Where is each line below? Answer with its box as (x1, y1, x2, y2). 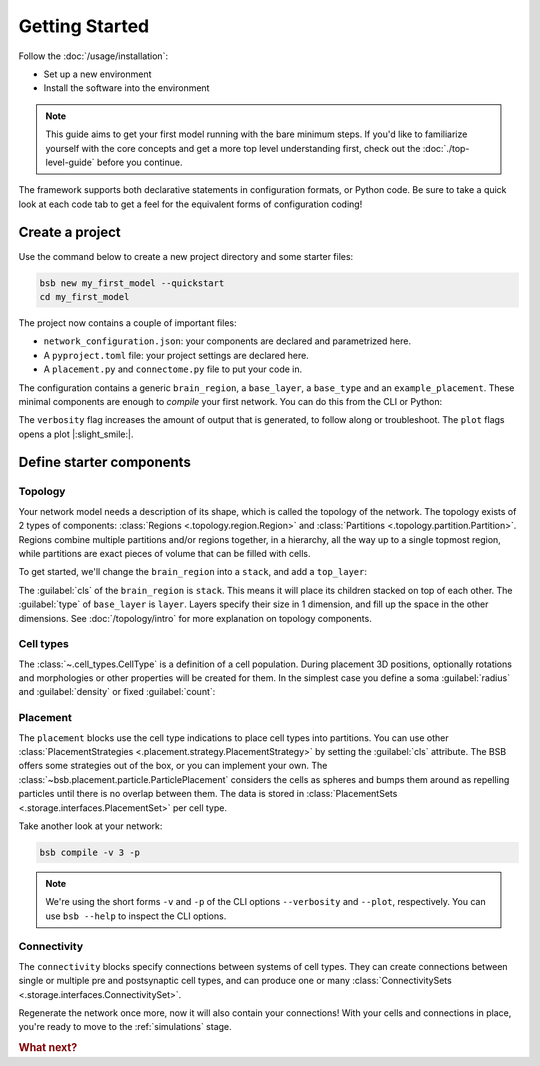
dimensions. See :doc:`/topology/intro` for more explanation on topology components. (18, 612, 372, 624)
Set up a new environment (43, 68, 152, 80)
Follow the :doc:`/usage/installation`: (18, 50, 169, 62)
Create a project (18, 224, 122, 241)
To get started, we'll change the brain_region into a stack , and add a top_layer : (18, 566, 367, 578)
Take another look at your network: (18, 820, 163, 832)
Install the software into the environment (43, 82, 210, 94)
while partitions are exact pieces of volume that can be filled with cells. (18, 548, 311, 559)
